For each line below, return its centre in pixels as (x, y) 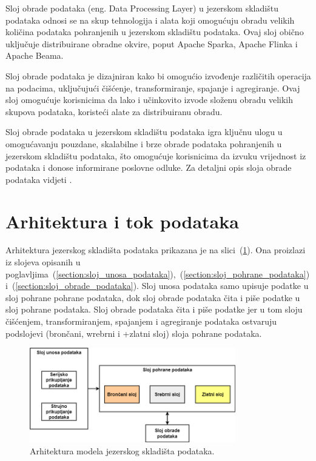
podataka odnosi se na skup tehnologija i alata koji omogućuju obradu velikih (150, 20)
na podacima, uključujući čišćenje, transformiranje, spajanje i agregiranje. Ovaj (153, 88)
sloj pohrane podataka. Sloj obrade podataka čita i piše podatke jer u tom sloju (154, 309)
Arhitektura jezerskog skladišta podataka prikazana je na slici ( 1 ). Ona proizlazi (156, 250)
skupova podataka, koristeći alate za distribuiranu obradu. (114, 111)
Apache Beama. (35, 55)
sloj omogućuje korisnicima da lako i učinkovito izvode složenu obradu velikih (149, 100)
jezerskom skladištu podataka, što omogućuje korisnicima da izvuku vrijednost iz (156, 155)
